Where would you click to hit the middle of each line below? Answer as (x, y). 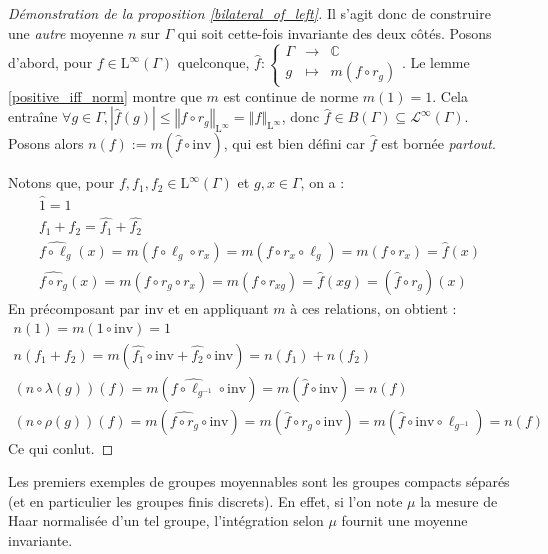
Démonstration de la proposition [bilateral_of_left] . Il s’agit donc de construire (249, 13)
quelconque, (213, 62)
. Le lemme (435, 62)
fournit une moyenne (404, 520)
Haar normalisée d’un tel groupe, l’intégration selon (166, 520)
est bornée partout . (438, 143)
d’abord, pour (50, 62)
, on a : (322, 182)
